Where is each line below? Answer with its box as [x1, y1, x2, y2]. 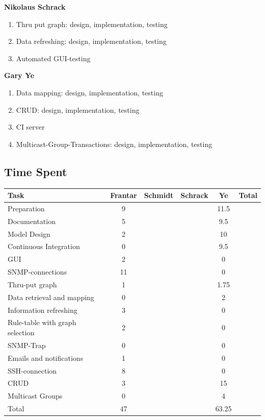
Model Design [8, 228, 50, 239]
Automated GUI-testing [16, 53, 91, 63]
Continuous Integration [8, 241, 80, 252]
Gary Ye [4, 70, 35, 81]
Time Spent [4, 163, 67, 179]
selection [8, 327, 35, 338]
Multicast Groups [8, 390, 63, 401]
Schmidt [144, 190, 174, 201]
